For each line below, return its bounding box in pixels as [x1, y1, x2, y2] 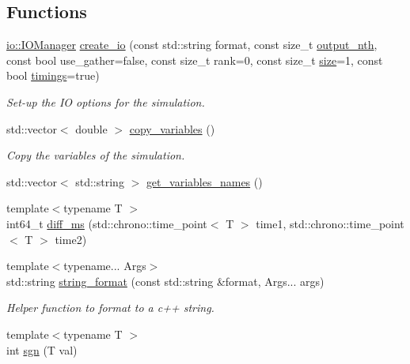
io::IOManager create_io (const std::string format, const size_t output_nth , [6, 36, 378, 53]
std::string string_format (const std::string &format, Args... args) [6, 272, 325, 289]
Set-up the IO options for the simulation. [6, 93, 205, 110]
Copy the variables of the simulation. [6, 147, 185, 163]
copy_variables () [129, 120, 215, 137]
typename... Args [63, 257, 146, 274]
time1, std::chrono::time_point [256, 215, 404, 231]
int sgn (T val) [6, 341, 78, 358]
